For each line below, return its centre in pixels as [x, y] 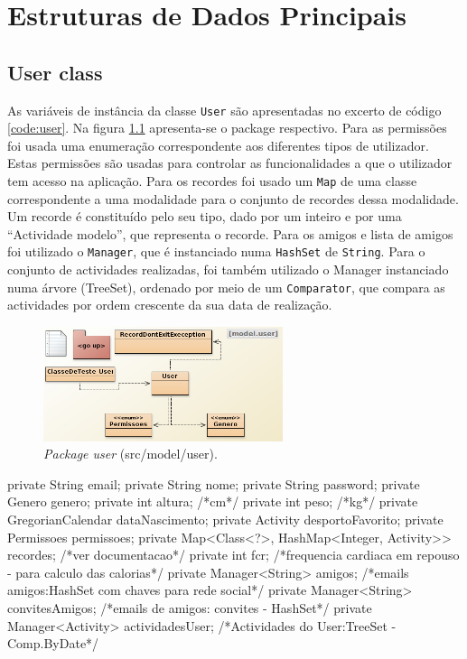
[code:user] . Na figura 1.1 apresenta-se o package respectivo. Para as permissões [227, 128]
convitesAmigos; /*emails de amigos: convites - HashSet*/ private [190, 607]
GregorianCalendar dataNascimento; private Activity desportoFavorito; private [225, 519]
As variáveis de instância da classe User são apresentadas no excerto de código [224, 110]
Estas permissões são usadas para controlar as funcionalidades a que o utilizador [230, 163]
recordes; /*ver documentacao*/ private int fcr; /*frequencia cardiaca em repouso [233, 555]
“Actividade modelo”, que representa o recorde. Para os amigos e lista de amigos [230, 233]
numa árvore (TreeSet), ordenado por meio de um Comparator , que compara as [226, 287]
